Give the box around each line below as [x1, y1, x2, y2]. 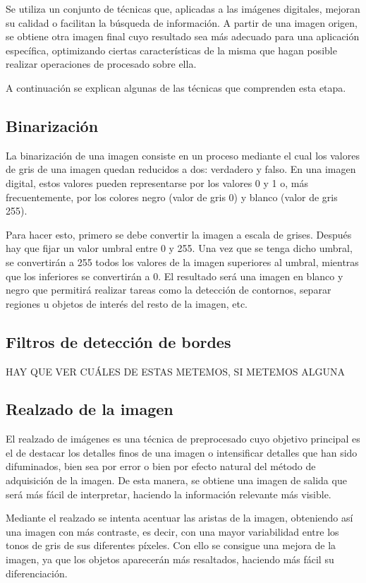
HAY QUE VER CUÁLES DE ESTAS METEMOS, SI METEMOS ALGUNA [6, 363, 346, 378]
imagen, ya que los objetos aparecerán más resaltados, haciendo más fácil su [6, 552, 334, 567]
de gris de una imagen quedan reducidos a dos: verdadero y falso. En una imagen [6, 162, 356, 176]
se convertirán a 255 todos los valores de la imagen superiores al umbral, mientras [6, 254, 359, 269]
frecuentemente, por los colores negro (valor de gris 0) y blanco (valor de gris [6, 189, 338, 204]
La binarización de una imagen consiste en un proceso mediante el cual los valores [6, 148, 360, 162]
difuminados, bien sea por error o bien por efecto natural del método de [6, 459, 316, 474]
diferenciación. [6, 565, 68, 580]
